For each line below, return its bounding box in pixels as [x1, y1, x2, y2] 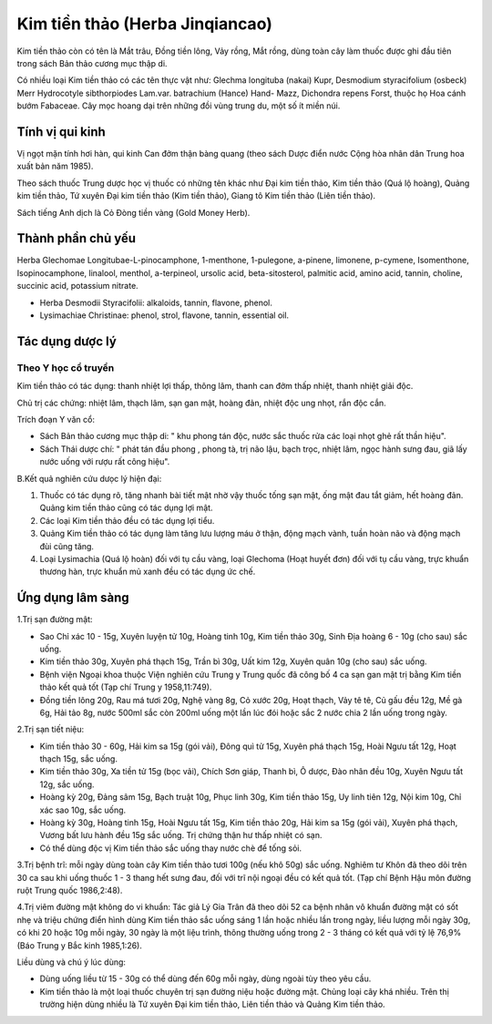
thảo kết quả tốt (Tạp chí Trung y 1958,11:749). [39, 681, 212, 692]
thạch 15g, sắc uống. [39, 753, 118, 764]
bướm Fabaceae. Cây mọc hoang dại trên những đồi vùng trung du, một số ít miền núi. [16, 100, 341, 111]
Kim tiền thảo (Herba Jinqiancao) [16, 14, 272, 34]
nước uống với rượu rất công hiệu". [39, 456, 170, 467]
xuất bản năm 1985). [16, 160, 94, 172]
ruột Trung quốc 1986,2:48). [16, 885, 123, 896]
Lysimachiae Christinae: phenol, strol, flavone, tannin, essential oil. [39, 310, 290, 321]
